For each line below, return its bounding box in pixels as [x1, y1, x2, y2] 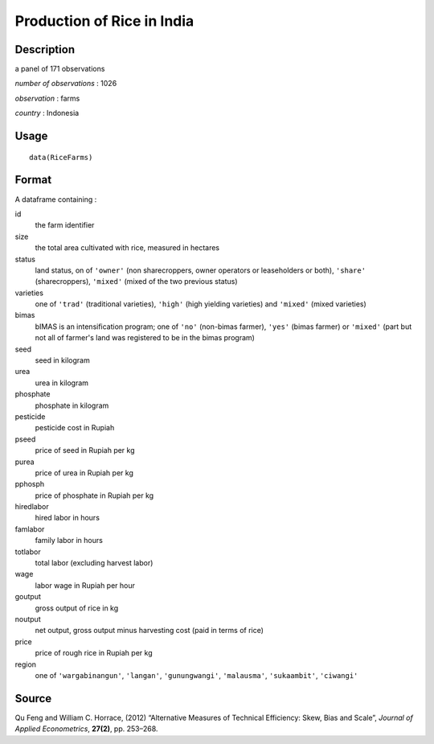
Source [14, 692, 52, 705]
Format [14, 173, 52, 187]
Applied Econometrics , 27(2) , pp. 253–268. [14, 724, 158, 734]
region [14, 660, 36, 669]
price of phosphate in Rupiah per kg [35, 491, 154, 500]
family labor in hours [35, 536, 104, 545]
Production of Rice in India [14, 12, 194, 30]
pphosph [14, 479, 45, 489]
